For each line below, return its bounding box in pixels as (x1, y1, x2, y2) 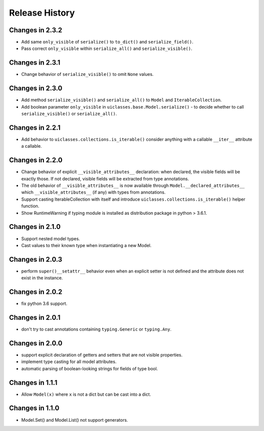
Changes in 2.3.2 (9, 26, 63, 34)
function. (21, 203, 40, 209)
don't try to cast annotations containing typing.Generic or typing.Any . (21, 326, 172, 332)
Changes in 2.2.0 (9, 156, 63, 164)
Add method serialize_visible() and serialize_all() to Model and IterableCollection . (21, 97, 222, 103)
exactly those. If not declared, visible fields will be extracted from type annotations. (21, 176, 189, 181)
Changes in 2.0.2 (9, 288, 63, 296)
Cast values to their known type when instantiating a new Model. (21, 242, 152, 248)
